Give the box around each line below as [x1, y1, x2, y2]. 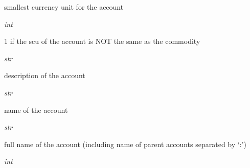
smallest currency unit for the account [4, 2, 124, 12]
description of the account [4, 70, 85, 81]
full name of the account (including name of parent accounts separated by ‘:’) [4, 138, 246, 149]
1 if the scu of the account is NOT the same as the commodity [4, 36, 200, 46]
